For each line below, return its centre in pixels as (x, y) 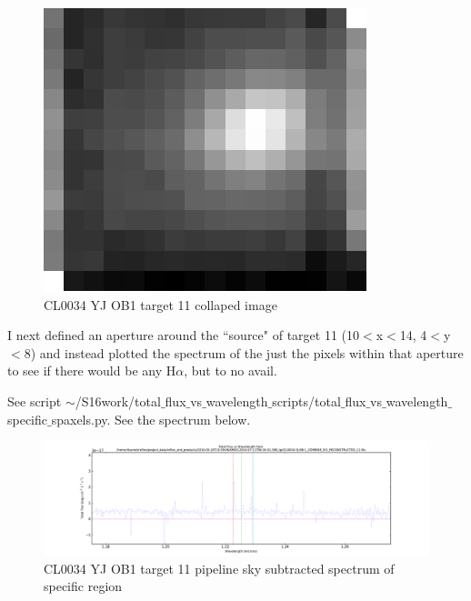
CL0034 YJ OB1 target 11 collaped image (160, 304)
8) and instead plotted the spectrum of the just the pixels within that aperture (244, 352)
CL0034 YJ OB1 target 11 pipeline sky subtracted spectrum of (219, 568)
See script (35, 401)
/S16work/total (118, 401)
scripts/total (306, 401)
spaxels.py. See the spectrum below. (151, 419)
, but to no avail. (230, 371)
